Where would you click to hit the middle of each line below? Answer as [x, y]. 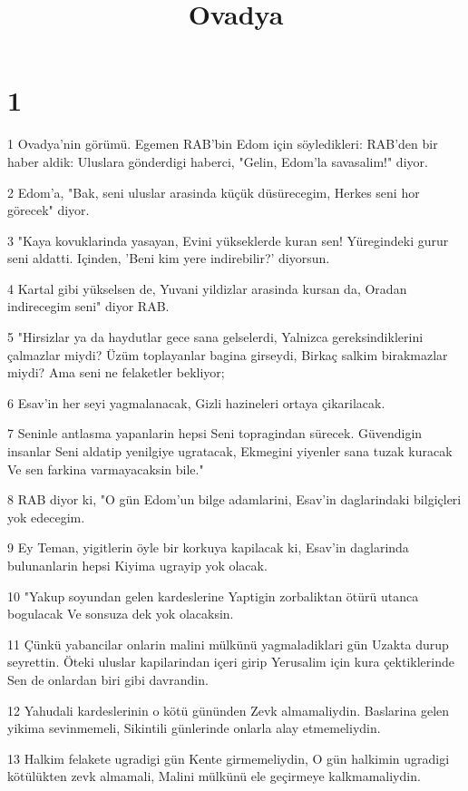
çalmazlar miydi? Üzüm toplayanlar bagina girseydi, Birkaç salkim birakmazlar [228, 354]
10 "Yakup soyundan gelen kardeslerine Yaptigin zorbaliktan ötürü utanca [213, 596]
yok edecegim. [46, 517]
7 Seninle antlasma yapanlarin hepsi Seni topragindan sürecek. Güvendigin [215, 433]
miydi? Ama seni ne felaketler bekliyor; [116, 372]
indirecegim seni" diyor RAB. [88, 306]
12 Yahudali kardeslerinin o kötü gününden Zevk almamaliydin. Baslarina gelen [229, 710]
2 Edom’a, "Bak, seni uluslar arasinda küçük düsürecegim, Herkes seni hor [214, 192]
